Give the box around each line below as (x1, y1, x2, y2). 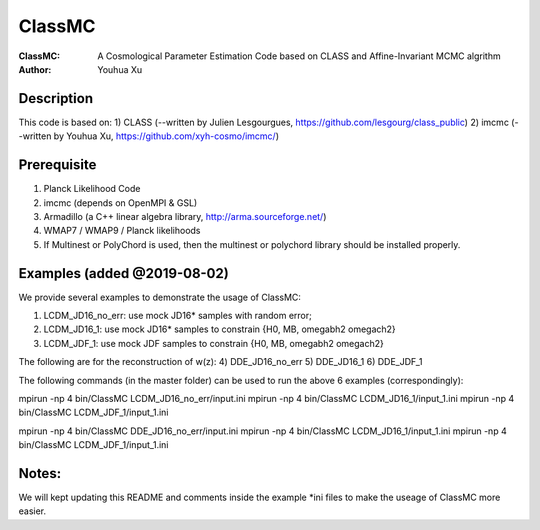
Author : (18, 63, 52, 75)
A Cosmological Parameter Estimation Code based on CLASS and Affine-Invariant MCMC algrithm (97, 50, 501, 62)
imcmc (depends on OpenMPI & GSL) (43, 196, 198, 209)
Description (18, 90, 94, 107)
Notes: (18, 465, 62, 482)
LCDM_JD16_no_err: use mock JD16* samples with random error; (43, 310, 312, 321)
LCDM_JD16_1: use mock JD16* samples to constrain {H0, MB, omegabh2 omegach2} (43, 323, 397, 335)
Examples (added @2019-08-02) (18, 265, 229, 282)
